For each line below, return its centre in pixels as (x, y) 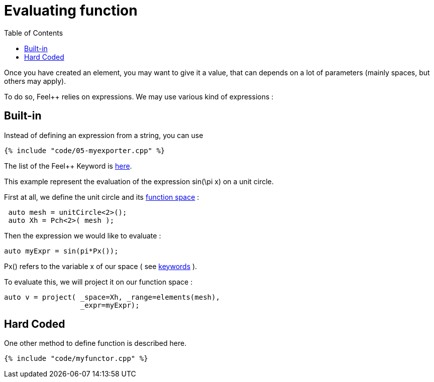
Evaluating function (71, 11)
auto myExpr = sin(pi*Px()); (61, 251)
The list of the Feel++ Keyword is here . (68, 166)
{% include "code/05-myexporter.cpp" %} (85, 150)
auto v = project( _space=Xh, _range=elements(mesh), (112, 297)
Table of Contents (34, 33)
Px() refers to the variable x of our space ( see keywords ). (101, 266)
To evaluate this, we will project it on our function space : (98, 282)
